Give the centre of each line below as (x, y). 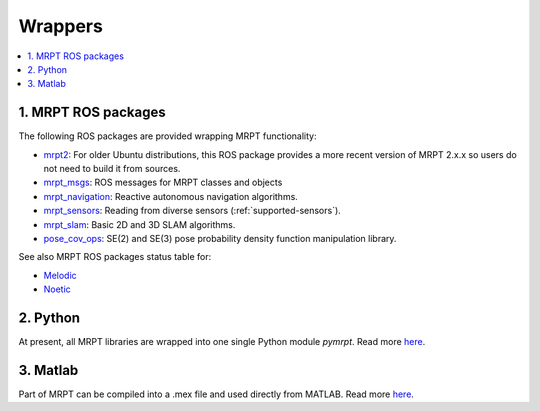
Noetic (57, 289)
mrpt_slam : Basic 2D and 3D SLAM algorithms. (139, 224)
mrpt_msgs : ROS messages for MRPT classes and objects (163, 182)
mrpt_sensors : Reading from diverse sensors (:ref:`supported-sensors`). (192, 211)
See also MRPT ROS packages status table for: (115, 257)
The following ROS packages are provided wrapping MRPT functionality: (167, 136)
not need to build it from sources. (112, 169)
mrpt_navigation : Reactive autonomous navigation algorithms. (171, 196)
